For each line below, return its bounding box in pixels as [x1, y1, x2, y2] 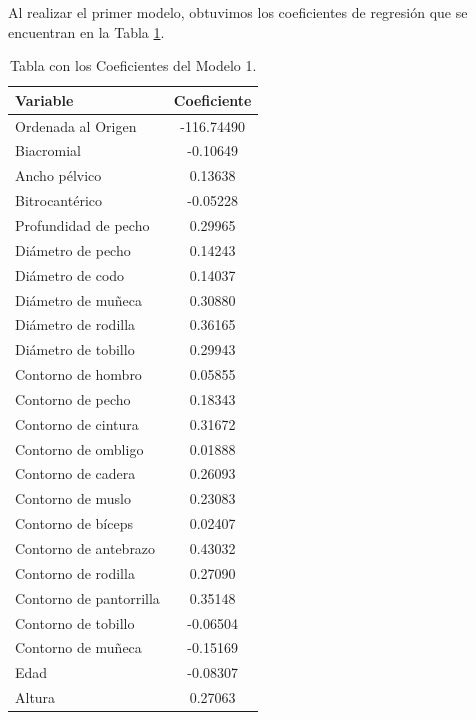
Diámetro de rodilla [15, 314, 136, 335]
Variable [15, 89, 74, 110]
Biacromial [15, 140, 81, 161]
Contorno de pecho [15, 388, 131, 409]
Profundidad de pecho [15, 215, 150, 235]
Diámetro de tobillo [15, 339, 135, 360]
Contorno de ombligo [15, 438, 144, 459]
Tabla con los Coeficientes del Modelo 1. [10, 55, 257, 76]
